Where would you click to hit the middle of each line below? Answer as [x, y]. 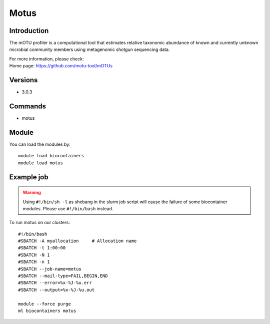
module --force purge [44, 304]
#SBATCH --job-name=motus [50, 269]
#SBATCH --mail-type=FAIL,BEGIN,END [63, 276]
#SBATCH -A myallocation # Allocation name [77, 241]
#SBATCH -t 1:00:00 [42, 248]
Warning [32, 193]
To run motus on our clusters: [39, 223]
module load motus [41, 163]
